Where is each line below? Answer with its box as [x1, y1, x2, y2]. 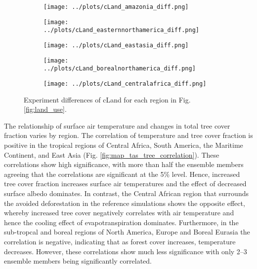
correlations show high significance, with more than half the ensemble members [4, 159, 244, 169]
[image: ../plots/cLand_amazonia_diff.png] [43, 3, 189, 10]
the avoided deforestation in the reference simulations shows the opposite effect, [4, 198, 245, 208]
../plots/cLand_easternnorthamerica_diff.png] [43, 27, 199, 34]
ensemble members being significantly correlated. [4, 256, 152, 266]
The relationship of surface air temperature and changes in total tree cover [4, 120, 230, 131]
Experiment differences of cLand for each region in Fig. [24, 94, 191, 104]
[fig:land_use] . [24, 104, 67, 114]
